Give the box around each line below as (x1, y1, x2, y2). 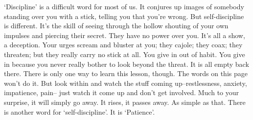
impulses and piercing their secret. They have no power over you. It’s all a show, (4, 30, 245, 40)
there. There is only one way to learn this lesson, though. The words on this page (4, 68, 248, 79)
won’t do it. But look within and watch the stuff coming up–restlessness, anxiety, (4, 78, 247, 88)
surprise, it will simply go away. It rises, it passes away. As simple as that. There (4, 97, 246, 107)
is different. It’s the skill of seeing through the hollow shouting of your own (4, 20, 229, 31)
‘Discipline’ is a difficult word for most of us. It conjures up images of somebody (4, 1, 244, 11)
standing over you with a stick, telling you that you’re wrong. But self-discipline (4, 11, 244, 21)
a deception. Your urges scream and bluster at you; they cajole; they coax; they (4, 40, 243, 50)
